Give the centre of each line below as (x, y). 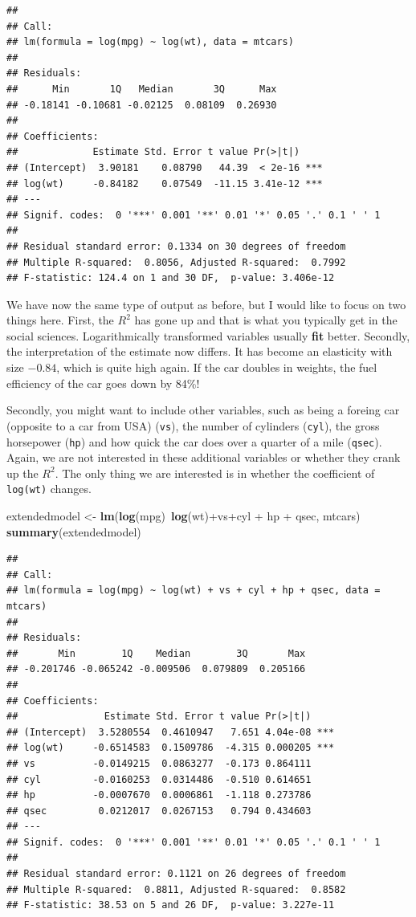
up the (22, 473)
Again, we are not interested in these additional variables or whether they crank (204, 457)
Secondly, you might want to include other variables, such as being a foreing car (203, 410)
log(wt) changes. (49, 489)
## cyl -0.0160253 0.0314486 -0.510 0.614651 (159, 779)
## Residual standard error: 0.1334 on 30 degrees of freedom (176, 246)
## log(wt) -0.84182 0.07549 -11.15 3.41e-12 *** (165, 183)
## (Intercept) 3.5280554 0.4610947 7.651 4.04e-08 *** (171, 732)
